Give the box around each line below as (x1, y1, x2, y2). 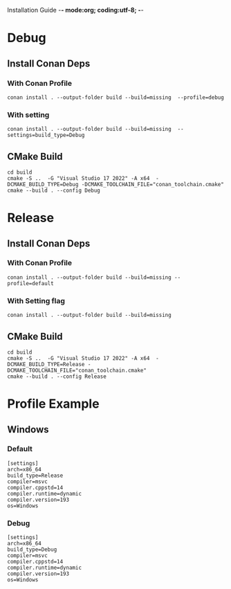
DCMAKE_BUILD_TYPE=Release (7, 361, 85, 368)
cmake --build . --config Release (7, 373, 107, 380)
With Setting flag (7, 296, 66, 305)
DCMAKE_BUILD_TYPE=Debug (7, 181, 79, 188)
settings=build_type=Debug (7, 132, 85, 139)
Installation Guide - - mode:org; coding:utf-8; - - (7, 6, 144, 14)
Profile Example (7, 396, 100, 412)
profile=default (7, 280, 54, 287)
